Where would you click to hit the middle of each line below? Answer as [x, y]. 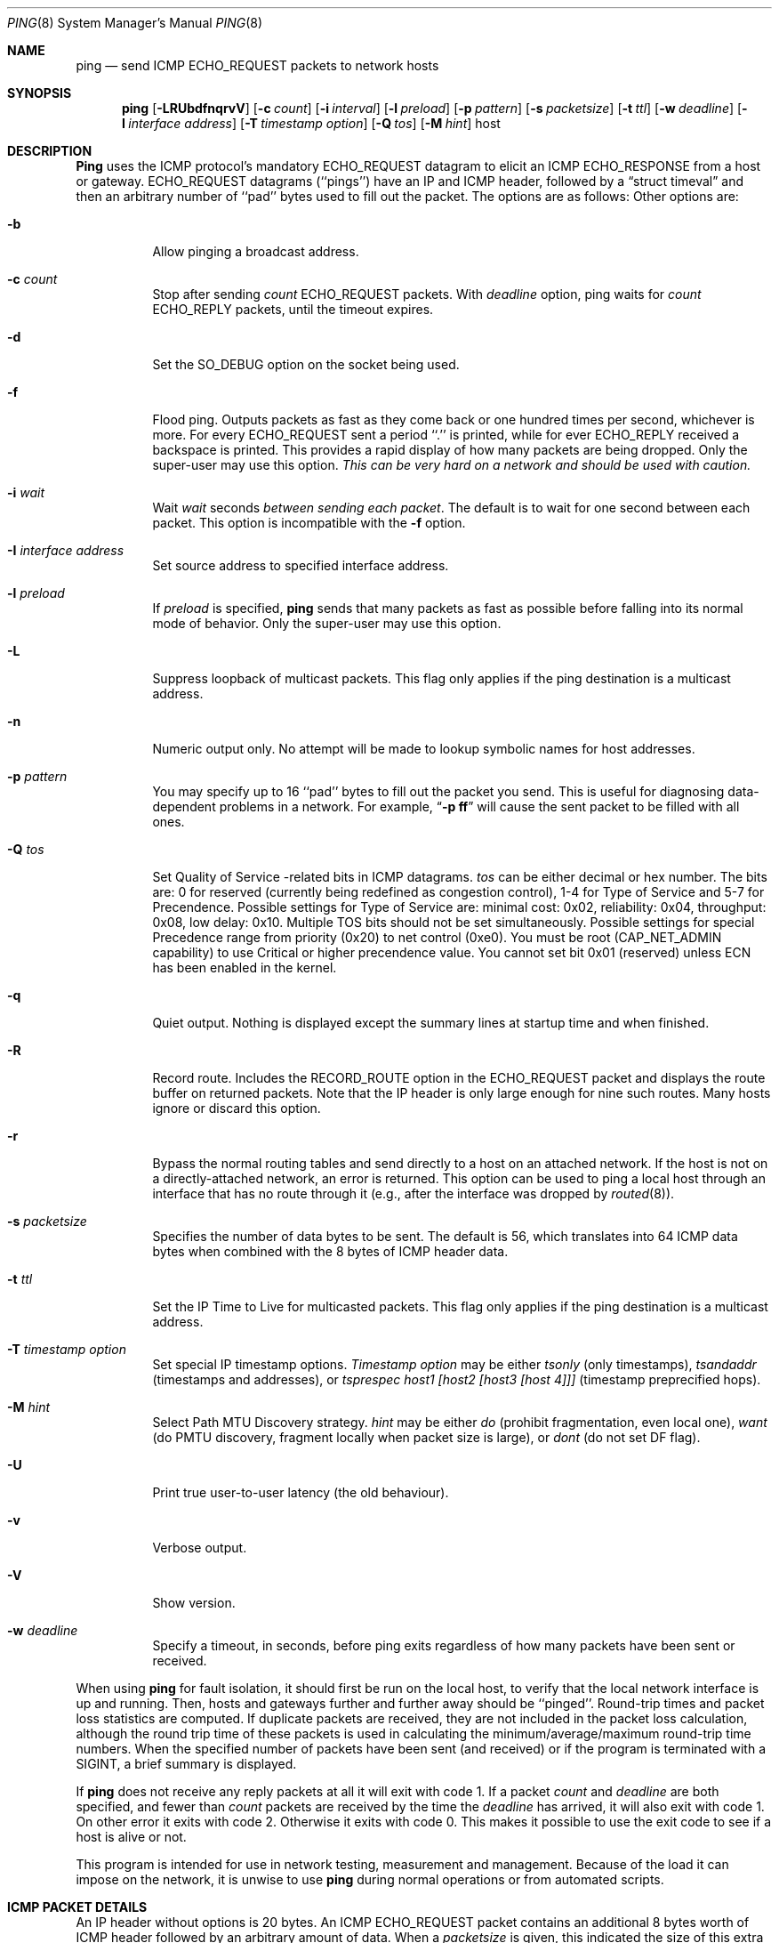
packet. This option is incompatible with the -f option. [309, 523]
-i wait [26, 492]
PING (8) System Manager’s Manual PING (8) [135, 23]
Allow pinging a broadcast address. [256, 251]
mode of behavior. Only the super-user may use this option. [327, 623]
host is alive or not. [131, 1837]
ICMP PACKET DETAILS [77, 1907]
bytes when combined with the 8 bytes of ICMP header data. [330, 1251]
